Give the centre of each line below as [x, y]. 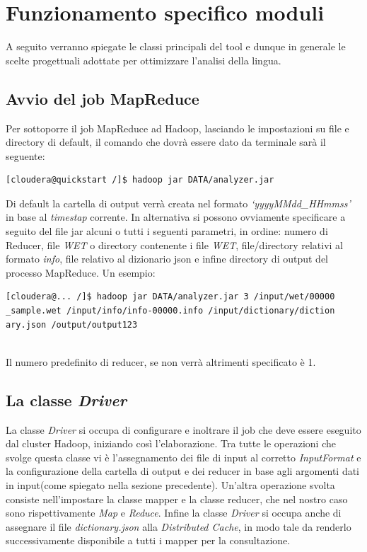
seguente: [25, 155]
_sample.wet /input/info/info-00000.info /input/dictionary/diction [170, 311]
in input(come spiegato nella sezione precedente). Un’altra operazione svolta [170, 485]
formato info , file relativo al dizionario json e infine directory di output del [167, 259]
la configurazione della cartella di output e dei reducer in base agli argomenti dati [183, 471]
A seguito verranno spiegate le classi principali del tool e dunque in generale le [176, 46]
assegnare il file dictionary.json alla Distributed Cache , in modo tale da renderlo [179, 526]
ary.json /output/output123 [72, 324]
